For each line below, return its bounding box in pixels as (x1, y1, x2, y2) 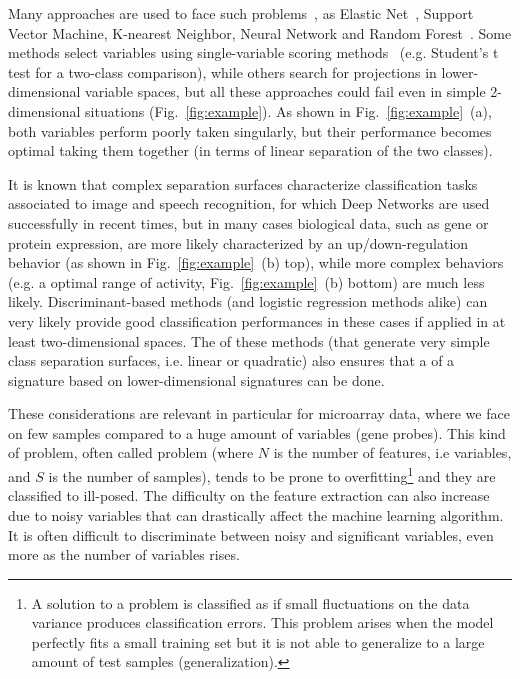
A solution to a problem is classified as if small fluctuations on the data (31, 592, 470, 613)
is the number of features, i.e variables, (273, 442, 512, 463)
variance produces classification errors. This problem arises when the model (31, 612, 494, 633)
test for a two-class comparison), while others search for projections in (8, 61, 437, 82)
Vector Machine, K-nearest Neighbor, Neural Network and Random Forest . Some (8, 22, 512, 43)
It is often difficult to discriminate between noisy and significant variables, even (8, 524, 494, 545)
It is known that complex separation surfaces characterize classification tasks (8, 173, 478, 194)
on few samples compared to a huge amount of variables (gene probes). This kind (8, 422, 506, 443)
